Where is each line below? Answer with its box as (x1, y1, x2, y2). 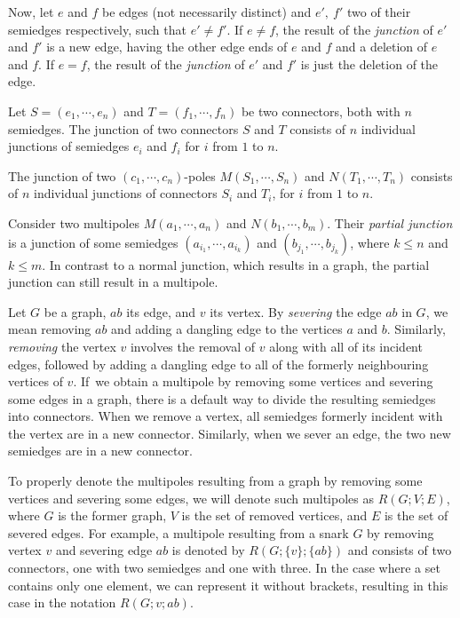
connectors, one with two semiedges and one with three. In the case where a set (8, 559, 440, 577)
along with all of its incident (269, 337, 423, 355)
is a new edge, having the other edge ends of (46, 37, 288, 56)
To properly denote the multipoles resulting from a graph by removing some (8, 471, 423, 490)
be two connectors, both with (241, 101, 401, 120)
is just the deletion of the (300, 54, 439, 73)
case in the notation (8, 593, 116, 612)
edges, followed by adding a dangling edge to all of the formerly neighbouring (8, 354, 429, 373)
